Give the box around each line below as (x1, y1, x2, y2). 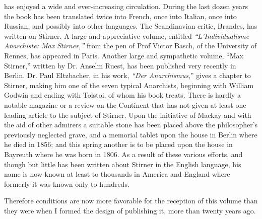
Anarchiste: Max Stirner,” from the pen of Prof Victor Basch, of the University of (4, 40, 257, 51)
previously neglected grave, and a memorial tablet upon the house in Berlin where (4, 129, 257, 139)
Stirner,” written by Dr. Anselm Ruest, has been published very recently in (4, 60, 236, 70)
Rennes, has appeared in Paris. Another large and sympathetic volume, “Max (4, 50, 243, 60)
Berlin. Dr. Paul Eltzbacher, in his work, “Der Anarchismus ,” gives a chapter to (4, 70, 251, 81)
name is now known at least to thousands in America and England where (4, 169, 230, 179)
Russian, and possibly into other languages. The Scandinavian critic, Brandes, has (4, 21, 257, 31)
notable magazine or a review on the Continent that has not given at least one (4, 99, 246, 110)
